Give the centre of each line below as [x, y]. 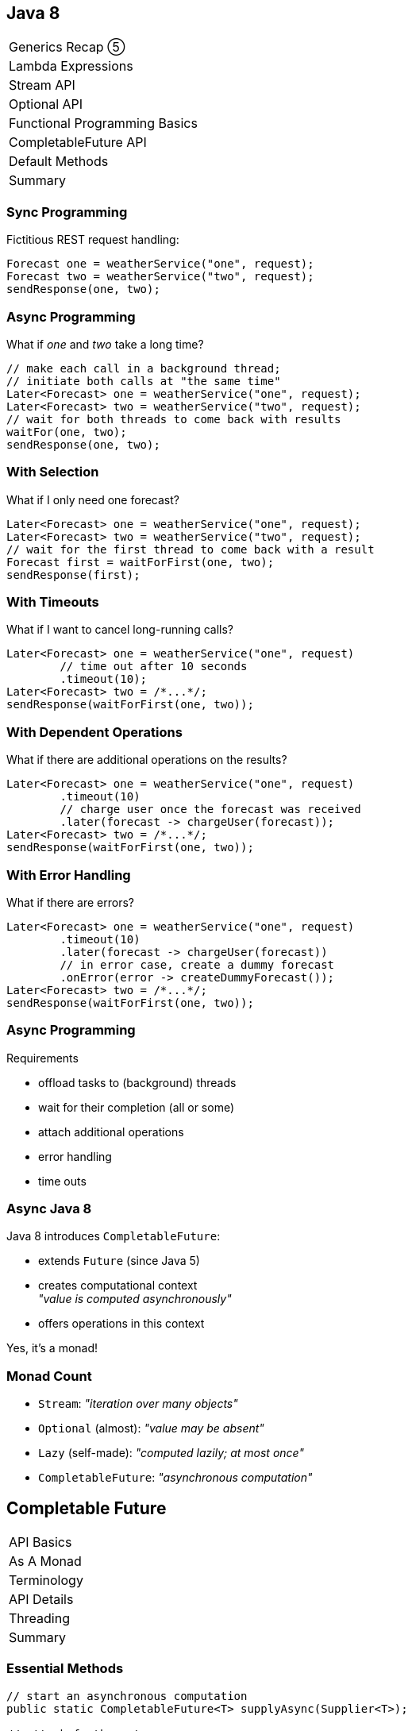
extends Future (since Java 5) [119, 1261]
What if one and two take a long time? [105, 344]
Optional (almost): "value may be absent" [151, 1428]
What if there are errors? [71, 902]
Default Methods [59, 162]
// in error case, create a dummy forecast [197, 964]
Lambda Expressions [71, 66]
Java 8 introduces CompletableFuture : [114, 1236]
